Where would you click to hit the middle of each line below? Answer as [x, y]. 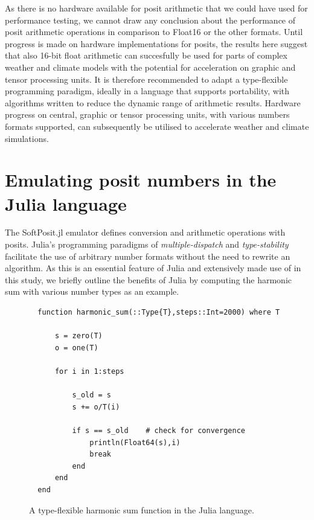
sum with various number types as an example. [92, 291]
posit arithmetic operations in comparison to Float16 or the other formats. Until [154, 32]
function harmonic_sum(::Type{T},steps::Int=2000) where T [159, 312]
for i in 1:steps [89, 371]
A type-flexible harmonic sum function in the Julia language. [142, 509]
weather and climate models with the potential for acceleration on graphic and [150, 67]
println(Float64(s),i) [135, 442]
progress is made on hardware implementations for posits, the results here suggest [156, 43]
